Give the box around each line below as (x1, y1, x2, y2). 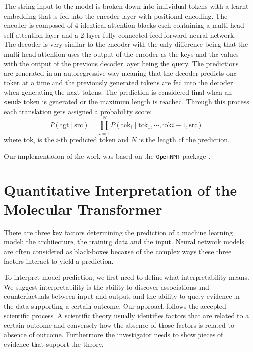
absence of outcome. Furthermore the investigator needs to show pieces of (4, 329, 223, 339)
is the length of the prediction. (139, 135, 230, 145)
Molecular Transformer (4, 198, 162, 218)
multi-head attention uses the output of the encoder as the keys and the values (4, 48, 239, 59)
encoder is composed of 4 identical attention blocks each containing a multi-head (4, 20, 244, 30)
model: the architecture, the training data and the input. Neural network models (4, 236, 244, 247)
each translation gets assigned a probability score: (4, 106, 152, 116)
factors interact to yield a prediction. (4, 255, 114, 266)
